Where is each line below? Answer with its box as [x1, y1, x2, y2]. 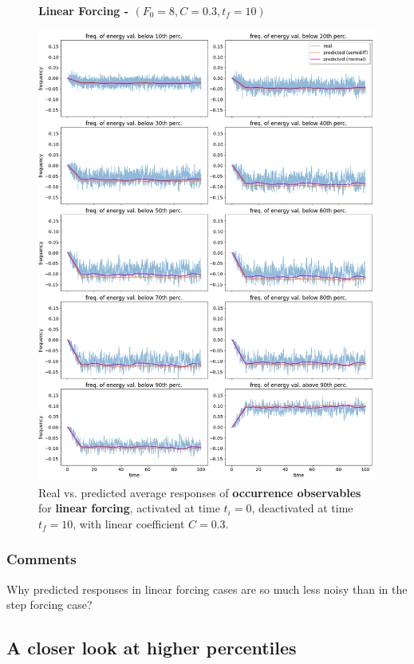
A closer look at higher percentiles [6, 635, 297, 660]
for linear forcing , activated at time [38, 500, 220, 516]
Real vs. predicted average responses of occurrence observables [38, 484, 361, 500]
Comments [6, 549, 77, 569]
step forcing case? [6, 596, 93, 613]
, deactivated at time [251, 500, 353, 516]
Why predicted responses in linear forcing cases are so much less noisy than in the [6, 580, 408, 597]
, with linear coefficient [73, 515, 185, 532]
